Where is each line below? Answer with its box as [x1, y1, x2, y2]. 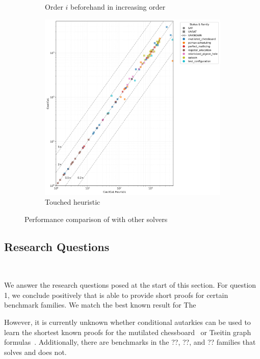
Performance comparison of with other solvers [24, 213, 168, 224]
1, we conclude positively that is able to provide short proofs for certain [4, 289, 228, 300]
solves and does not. [4, 346, 67, 357]
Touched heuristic [45, 197, 100, 207]
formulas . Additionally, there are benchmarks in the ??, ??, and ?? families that [4, 337, 256, 347]
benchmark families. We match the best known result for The [4, 299, 196, 310]
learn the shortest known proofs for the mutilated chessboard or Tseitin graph [4, 326, 251, 337]
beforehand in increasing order [70, 2, 166, 12]
